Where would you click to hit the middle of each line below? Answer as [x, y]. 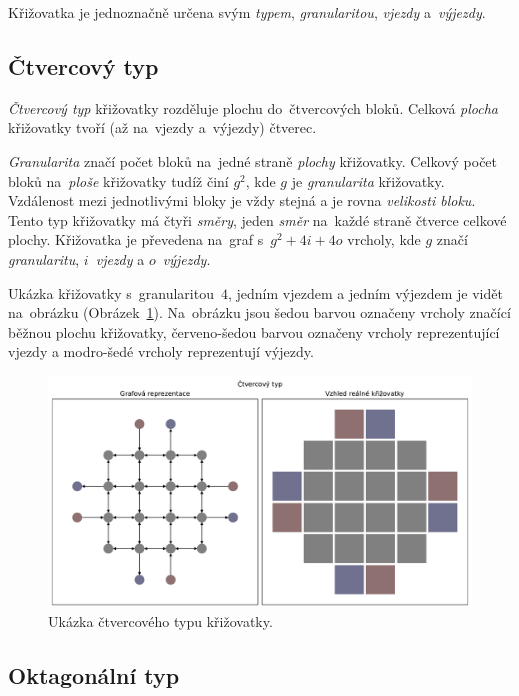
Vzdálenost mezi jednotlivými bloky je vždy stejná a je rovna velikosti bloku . [242, 200]
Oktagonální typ [94, 674]
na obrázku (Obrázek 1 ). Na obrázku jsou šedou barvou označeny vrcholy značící [259, 312]
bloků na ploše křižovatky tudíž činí [118, 180]
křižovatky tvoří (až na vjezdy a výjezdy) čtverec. [162, 127]
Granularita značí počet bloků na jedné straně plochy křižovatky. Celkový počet [253, 160]
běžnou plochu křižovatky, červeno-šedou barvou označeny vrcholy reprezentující [254, 331]
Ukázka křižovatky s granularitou [111, 292]
